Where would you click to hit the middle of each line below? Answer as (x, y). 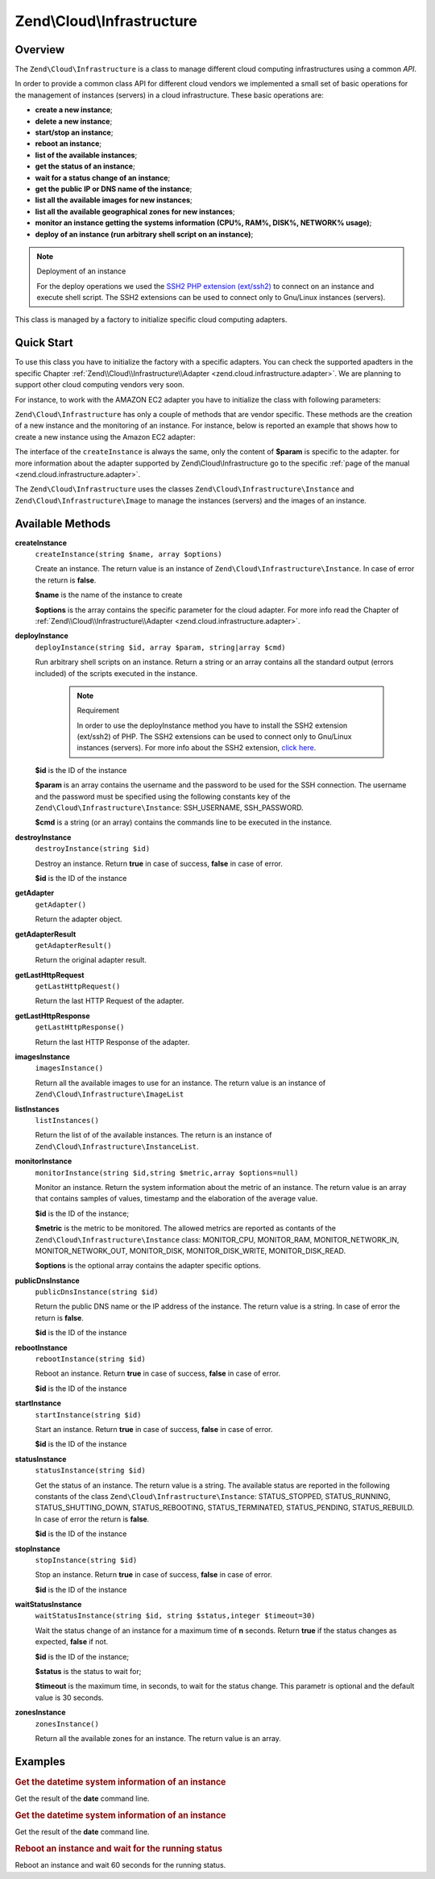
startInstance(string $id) (88, 1415)
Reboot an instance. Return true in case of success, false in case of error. (158, 1374)
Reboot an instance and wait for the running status (119, 1848)
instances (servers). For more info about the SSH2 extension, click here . (197, 748)
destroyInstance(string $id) (93, 849)
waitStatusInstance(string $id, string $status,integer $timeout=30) (175, 1616)
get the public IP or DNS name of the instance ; (114, 189)
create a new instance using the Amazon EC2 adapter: (105, 436)
